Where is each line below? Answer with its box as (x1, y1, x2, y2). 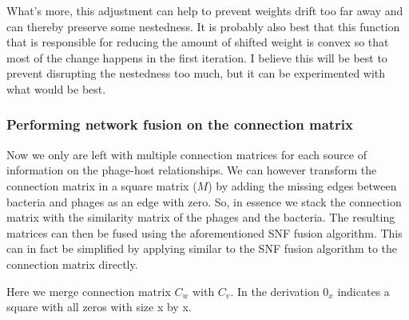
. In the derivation (230, 282, 320, 299)
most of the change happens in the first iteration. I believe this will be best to (6, 49, 387, 66)
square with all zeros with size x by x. (6, 298, 192, 315)
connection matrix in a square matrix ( (6, 177, 197, 194)
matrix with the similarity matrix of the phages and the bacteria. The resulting (6, 209, 395, 226)
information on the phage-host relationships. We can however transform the (6, 162, 377, 178)
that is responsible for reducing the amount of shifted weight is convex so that (6, 34, 389, 50)
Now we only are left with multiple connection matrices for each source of (6, 146, 367, 162)
